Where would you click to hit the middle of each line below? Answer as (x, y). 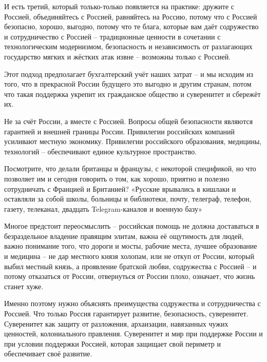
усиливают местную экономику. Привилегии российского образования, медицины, (133, 141)
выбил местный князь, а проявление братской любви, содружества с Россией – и (130, 266)
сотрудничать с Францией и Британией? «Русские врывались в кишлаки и (120, 188)
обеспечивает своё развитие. (48, 354)
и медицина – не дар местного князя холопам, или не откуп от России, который (129, 256)
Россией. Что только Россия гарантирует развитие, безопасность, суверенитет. (126, 314)
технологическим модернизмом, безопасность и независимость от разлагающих (128, 46)
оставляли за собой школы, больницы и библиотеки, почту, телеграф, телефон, (128, 199)
